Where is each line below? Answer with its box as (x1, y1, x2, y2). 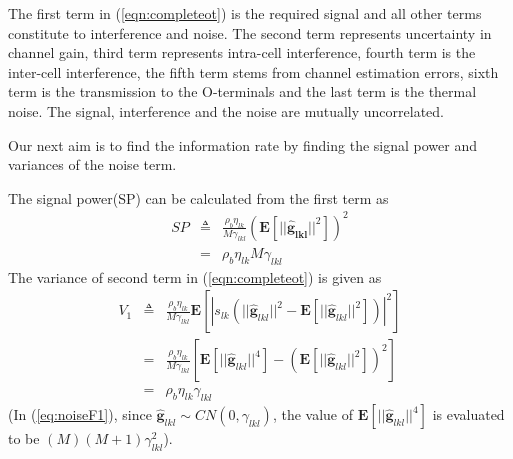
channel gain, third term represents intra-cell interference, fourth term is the (8, 42, 476, 63)
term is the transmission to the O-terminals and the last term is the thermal (8, 81, 477, 102)
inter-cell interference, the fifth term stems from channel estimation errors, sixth (8, 61, 499, 82)
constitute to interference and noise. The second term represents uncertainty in (8, 22, 492, 43)
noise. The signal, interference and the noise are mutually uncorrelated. (8, 100, 444, 121)
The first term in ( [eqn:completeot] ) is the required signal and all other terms (8, 3, 482, 23)
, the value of (272, 404, 353, 425)
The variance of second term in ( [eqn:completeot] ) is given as (8, 266, 382, 287)
